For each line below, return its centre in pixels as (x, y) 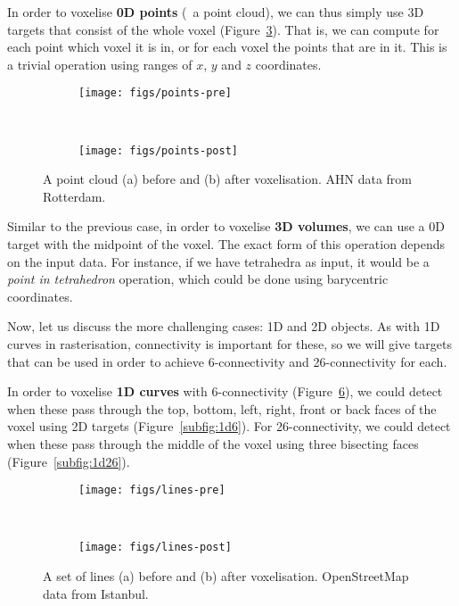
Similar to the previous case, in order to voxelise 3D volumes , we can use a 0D (226, 226)
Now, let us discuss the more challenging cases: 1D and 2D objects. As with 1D (224, 326)
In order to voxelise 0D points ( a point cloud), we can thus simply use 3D (216, 12)
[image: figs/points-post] (158, 150)
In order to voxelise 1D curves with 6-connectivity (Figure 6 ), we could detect (225, 391)
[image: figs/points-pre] (155, 93)
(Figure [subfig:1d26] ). (69, 461)
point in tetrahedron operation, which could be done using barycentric (198, 279)
